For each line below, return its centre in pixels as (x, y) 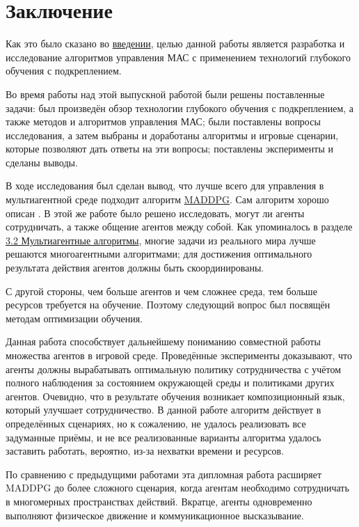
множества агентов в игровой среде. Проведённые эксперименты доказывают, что (179, 355)
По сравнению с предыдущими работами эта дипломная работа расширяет (164, 474)
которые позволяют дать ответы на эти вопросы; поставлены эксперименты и (169, 149)
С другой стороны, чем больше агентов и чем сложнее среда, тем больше (161, 291)
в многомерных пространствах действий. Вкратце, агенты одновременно (159, 501)
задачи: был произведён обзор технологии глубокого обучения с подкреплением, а (180, 108)
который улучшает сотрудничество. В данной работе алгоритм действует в (163, 410)
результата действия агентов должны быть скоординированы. (135, 268)
